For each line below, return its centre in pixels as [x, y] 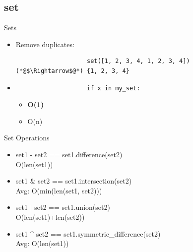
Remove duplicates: [45, 44]
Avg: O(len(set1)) [42, 243]
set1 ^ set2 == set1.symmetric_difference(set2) [88, 233]
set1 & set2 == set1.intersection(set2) [74, 181]
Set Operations [27, 138]
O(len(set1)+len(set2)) [50, 217]
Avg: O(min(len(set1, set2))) [59, 190]
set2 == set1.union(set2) [72, 207]
